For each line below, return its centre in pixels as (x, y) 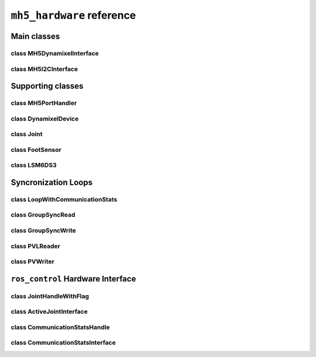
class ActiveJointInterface (49, 311)
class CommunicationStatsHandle (61, 327)
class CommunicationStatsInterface (63, 343)
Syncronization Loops (52, 182)
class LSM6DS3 (34, 165)
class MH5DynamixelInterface (55, 53)
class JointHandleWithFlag (50, 296)
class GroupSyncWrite (43, 231)
